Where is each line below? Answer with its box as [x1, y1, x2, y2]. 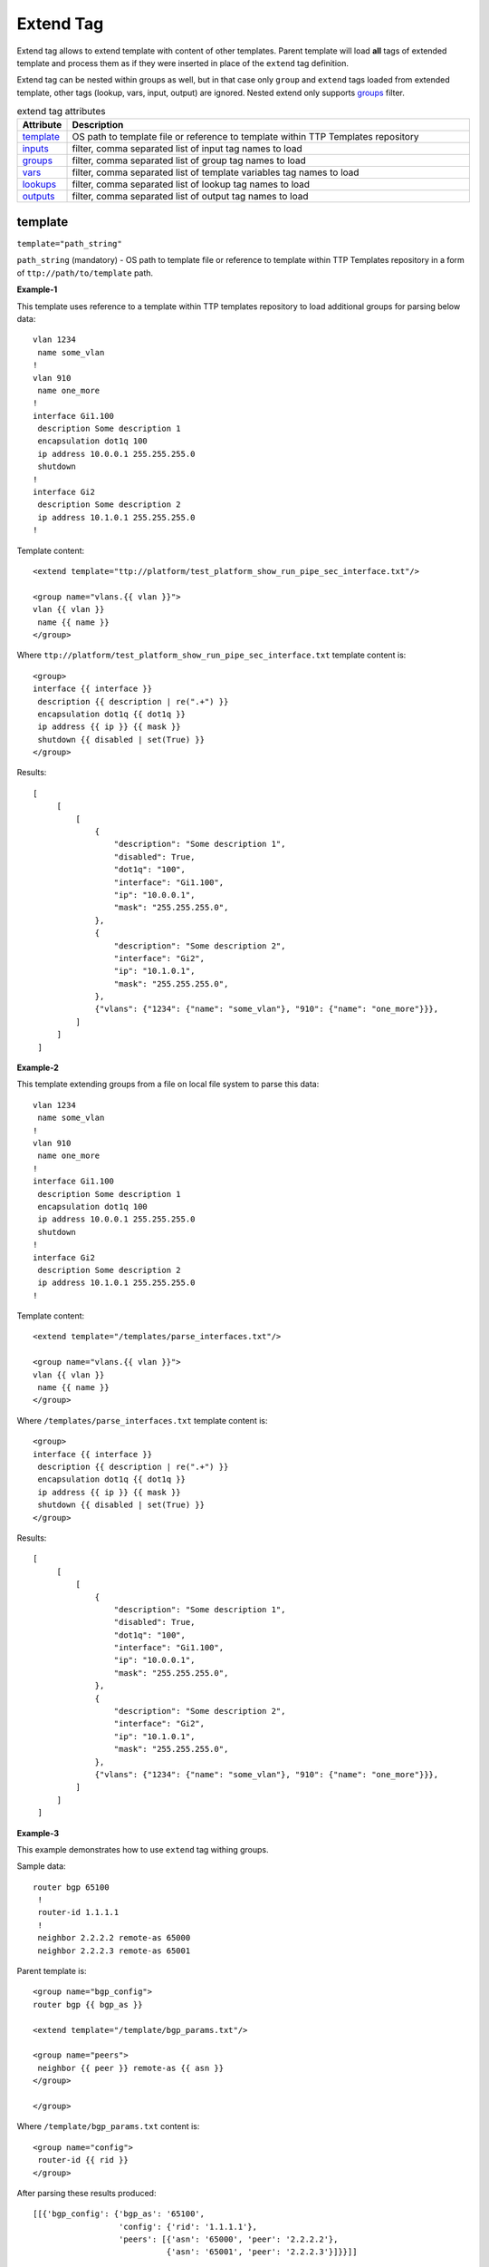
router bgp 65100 [33, 1882, 110, 1892]
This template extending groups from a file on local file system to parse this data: [16, 1079, 320, 1090]
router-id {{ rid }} [37, 2155, 129, 2165]
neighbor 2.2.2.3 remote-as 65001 [37, 1945, 191, 1956]
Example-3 [16, 1827, 59, 1838]
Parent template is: [16, 1966, 87, 1977]
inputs [22, 142, 49, 155]
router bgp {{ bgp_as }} [33, 1999, 143, 2009]
